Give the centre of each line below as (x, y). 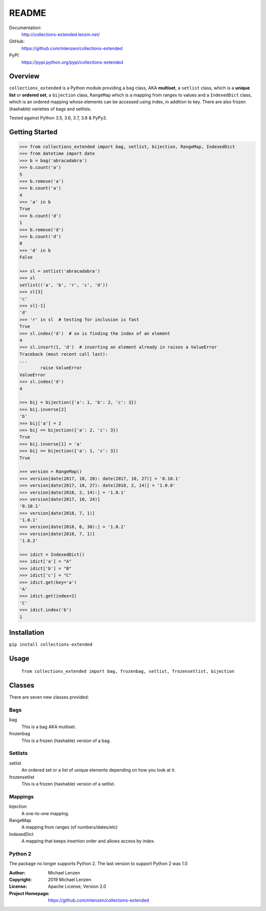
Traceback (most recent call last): (64, 354)
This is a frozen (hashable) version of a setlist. (68, 784)
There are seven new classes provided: (49, 697)
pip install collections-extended (51, 644)
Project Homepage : (29, 893)
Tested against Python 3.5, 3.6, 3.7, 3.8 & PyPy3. (58, 118)
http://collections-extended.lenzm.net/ (61, 34)
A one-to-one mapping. (45, 813)
